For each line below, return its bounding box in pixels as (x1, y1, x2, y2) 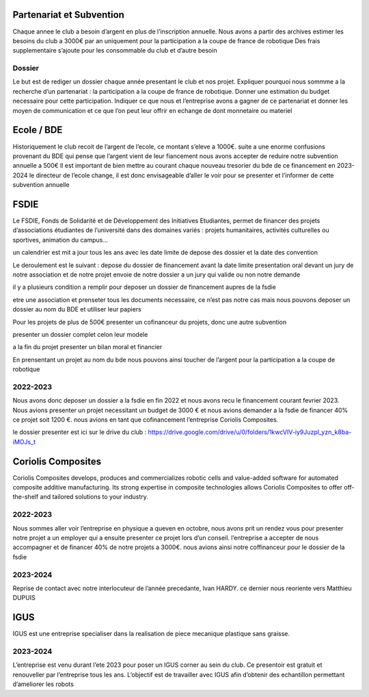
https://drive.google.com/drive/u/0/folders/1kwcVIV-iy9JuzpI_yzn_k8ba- (148, 428, 352, 436)
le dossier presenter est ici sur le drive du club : (12, 428, 147, 436)
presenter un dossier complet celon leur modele (12, 330, 148, 338)
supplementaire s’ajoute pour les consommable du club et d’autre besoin (12, 47, 218, 55)
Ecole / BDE (12, 124, 63, 136)
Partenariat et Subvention (12, 9, 124, 21)
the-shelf (12, 493, 39, 501)
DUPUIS (12, 594, 36, 602)
